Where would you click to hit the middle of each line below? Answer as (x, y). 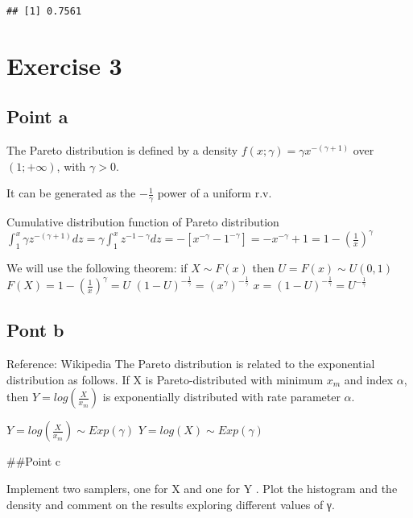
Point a (37, 116)
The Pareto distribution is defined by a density (122, 150)
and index (369, 379)
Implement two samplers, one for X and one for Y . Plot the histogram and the (202, 489)
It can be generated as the (71, 193)
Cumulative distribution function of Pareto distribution (143, 222)
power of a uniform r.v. (215, 193)
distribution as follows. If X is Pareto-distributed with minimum (165, 379)
